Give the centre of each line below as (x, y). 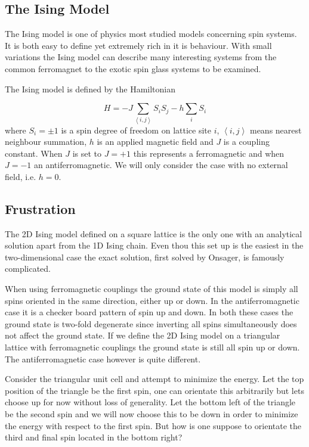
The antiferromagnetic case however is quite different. (103, 358)
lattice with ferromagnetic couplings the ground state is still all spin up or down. (152, 347)
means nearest (276, 130)
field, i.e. (21, 176)
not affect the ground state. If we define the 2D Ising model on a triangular (143, 335)
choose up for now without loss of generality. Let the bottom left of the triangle (150, 402)
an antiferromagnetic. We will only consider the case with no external (161, 165)
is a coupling (246, 142)
